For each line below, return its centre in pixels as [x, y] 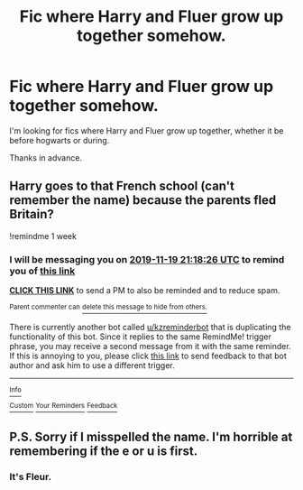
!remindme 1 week [43, 236]
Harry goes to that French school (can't [122, 186]
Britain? [32, 214]
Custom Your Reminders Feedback [64, 406]
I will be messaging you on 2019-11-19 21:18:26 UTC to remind [147, 259]
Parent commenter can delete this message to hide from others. [108, 307]
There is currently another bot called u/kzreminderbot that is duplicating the [150, 327]
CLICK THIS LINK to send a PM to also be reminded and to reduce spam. [145, 291]
